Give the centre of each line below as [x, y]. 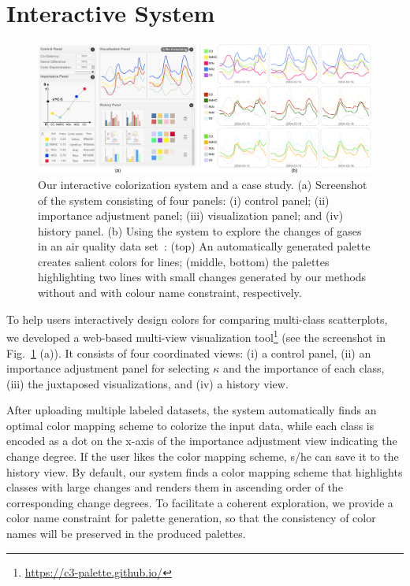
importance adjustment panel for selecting [108, 368]
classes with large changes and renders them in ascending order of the [175, 487]
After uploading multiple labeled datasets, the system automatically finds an [192, 410]
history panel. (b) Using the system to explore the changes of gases [200, 230]
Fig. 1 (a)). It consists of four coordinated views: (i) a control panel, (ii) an [189, 352]
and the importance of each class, [304, 368]
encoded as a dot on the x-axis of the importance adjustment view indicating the [202, 441]
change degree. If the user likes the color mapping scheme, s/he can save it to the [203, 456]
